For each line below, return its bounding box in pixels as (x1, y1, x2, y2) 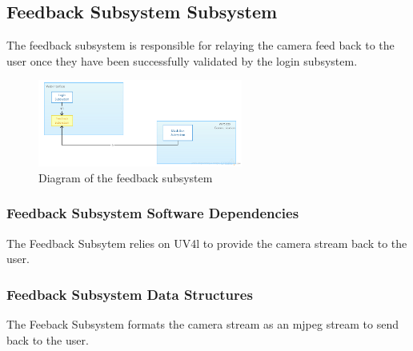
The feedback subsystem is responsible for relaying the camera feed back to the (6, 37, 395, 54)
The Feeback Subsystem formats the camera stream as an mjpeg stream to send (6, 316, 399, 333)
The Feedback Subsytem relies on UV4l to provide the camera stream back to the (6, 234, 407, 251)
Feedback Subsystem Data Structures (6, 284, 253, 304)
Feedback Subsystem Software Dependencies (6, 203, 299, 223)
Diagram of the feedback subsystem (38, 169, 213, 185)
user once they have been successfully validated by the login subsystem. (6, 52, 358, 69)
